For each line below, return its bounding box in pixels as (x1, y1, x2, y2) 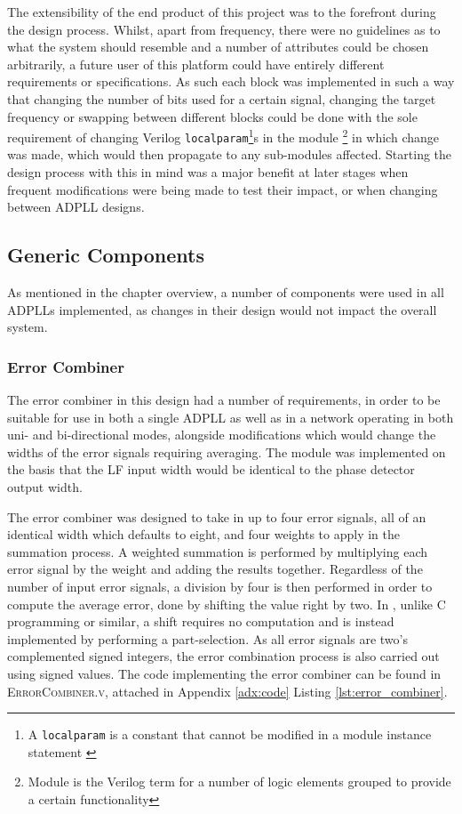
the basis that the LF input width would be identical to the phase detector (7, 460, 415, 479)
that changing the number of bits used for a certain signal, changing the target (7, 89, 436, 108)
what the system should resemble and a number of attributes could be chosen (7, 37, 429, 56)
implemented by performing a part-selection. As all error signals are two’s (7, 629, 408, 648)
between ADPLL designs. (7, 197, 145, 216)
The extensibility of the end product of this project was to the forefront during (7, 3, 436, 20)
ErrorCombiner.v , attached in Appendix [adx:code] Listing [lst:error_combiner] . (7, 681, 448, 700)
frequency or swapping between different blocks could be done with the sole (7, 107, 418, 125)
